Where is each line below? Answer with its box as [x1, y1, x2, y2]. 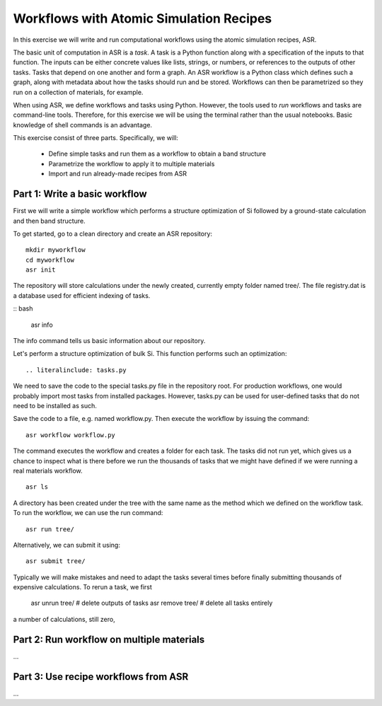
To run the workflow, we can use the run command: [13, 509, 163, 517]
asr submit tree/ [25, 557, 86, 565]
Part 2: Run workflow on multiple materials [13, 633, 205, 645]
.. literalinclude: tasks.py [25, 366, 127, 374]
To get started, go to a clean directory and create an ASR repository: [13, 229, 212, 238]
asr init [25, 266, 56, 274]
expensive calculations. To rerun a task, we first [13, 583, 152, 591]
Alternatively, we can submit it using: [13, 540, 120, 549]
